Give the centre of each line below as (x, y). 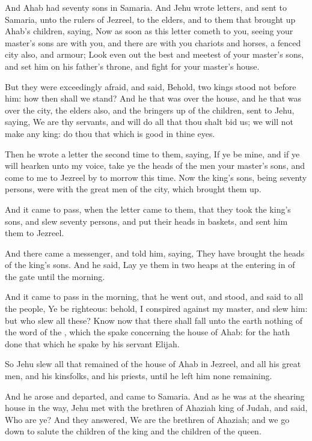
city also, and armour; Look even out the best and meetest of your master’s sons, (154, 54)
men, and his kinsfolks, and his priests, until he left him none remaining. (139, 376)
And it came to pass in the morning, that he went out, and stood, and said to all (154, 297)
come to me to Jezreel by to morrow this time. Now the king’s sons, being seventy (156, 177)
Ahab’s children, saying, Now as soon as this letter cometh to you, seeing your (149, 31)
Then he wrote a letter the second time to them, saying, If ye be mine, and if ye (152, 154)
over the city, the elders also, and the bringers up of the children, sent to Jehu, (150, 110)
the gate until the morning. (55, 276)
